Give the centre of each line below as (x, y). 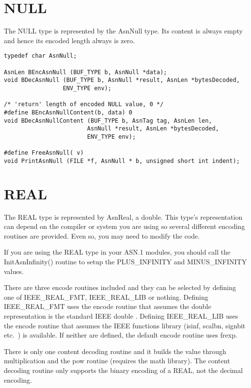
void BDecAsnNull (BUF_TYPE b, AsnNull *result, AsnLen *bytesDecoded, (122, 80)
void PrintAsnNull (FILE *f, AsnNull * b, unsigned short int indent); (122, 161)
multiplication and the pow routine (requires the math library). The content (117, 361)
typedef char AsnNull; (40, 56)
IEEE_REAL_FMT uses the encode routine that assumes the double (108, 306)
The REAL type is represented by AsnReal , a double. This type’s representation (123, 217)
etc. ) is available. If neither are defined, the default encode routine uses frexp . (121, 335)
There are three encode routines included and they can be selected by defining (120, 287)
